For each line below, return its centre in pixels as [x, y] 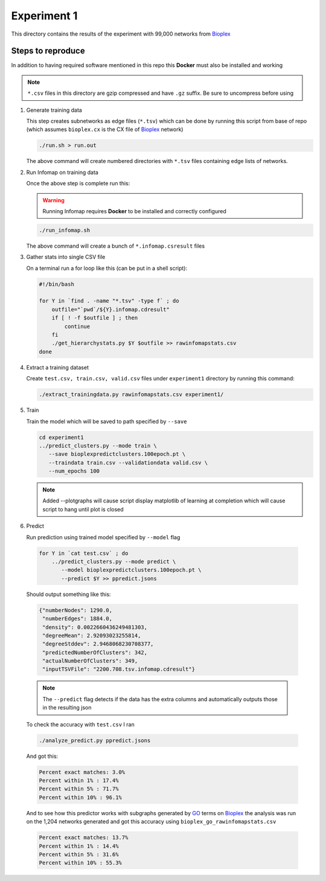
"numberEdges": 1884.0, [78, 619]
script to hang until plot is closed [83, 509]
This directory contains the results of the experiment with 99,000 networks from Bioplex [121, 34]
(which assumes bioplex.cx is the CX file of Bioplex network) [105, 129]
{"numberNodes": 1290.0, [76, 610]
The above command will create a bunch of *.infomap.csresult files [116, 246]
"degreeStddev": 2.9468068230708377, [98, 644]
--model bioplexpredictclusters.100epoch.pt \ [131, 570]
